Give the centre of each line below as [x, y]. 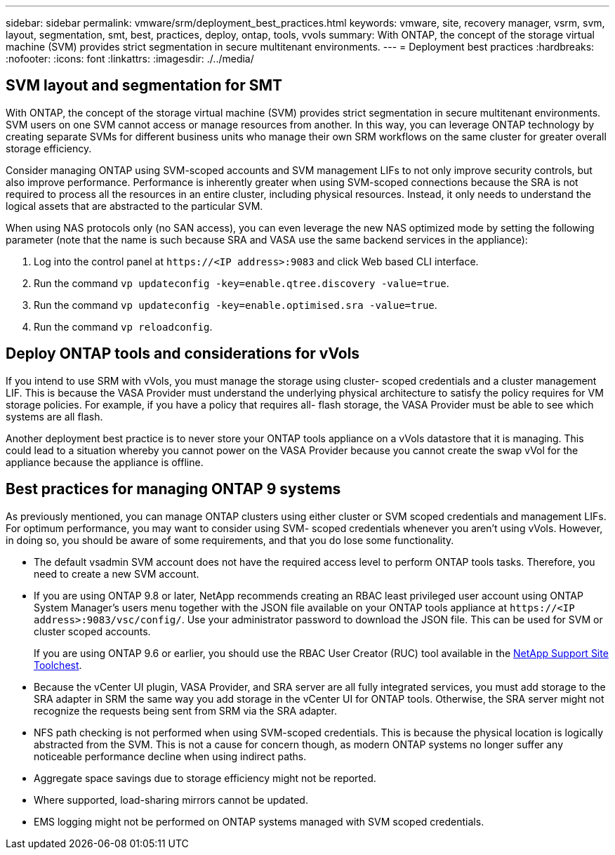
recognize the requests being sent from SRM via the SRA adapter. [185, 710]
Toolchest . [58, 665]
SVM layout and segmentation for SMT [144, 86]
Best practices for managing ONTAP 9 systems [173, 489]
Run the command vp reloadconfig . [123, 326]
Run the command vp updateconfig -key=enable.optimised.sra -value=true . [236, 305]
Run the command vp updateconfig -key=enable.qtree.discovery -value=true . [242, 283]
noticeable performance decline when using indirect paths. [170, 756]
